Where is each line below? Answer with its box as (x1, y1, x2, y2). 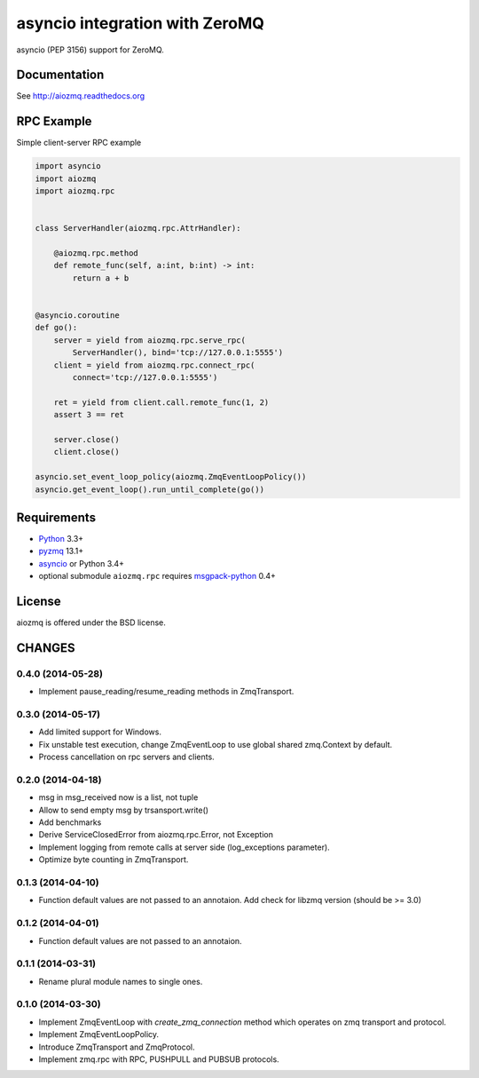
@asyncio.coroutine (35, 311, 120, 321)
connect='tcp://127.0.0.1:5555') (72, 372, 218, 382)
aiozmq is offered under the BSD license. (16, 617, 166, 628)
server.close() (53, 434, 120, 444)
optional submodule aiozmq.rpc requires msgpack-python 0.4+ (38, 571, 277, 582)
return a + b (72, 273, 130, 283)
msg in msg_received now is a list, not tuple (38, 792, 199, 803)
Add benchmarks (38, 817, 102, 828)
